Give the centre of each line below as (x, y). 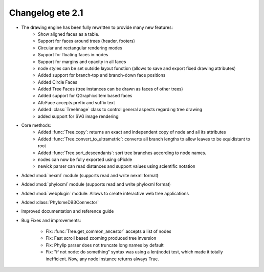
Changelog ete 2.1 (46, 13)
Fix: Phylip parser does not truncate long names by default (105, 245)
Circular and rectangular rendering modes (80, 48)
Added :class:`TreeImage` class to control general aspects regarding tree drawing (120, 110)
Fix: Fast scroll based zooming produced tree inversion (101, 238)
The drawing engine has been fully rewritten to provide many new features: (97, 27)
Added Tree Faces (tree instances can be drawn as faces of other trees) (110, 89)
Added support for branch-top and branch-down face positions (102, 75)
